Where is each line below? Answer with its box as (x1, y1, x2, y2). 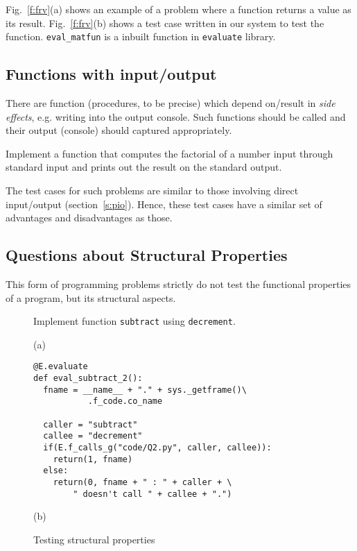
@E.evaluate (33, 362, 88, 372)
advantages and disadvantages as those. (6, 210, 173, 225)
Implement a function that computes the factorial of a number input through (6, 146, 333, 160)
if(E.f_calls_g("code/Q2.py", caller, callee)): (43, 443, 272, 453)
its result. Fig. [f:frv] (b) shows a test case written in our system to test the (6, 15, 324, 30)
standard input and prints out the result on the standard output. (6, 160, 282, 174)
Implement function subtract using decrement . (33, 314, 236, 328)
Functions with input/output (6, 63, 217, 85)
